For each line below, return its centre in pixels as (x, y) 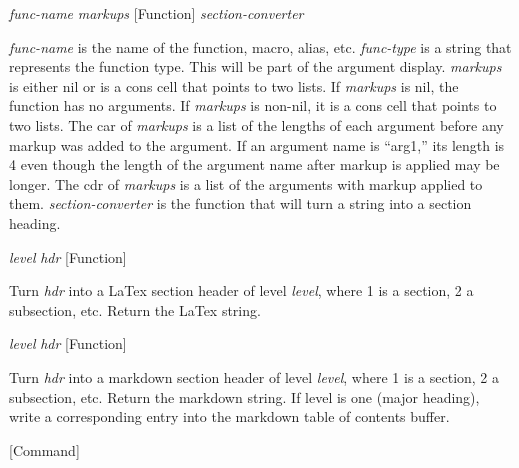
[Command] (44, 449)
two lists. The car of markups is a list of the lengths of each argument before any (256, 124)
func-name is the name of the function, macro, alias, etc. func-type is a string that (260, 46)
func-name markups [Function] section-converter (156, 13)
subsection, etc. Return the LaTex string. (135, 309)
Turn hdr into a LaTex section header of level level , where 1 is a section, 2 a (241, 290)
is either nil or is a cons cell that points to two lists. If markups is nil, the (234, 85)
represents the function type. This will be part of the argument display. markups (255, 66)
